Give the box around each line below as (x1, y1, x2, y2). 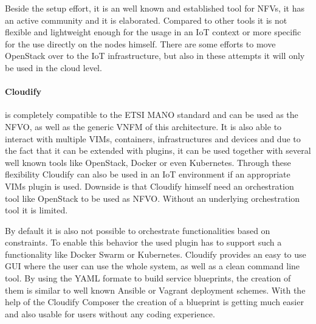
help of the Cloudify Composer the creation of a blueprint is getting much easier (5, 295, 304, 308)
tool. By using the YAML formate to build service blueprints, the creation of (5, 272, 291, 284)
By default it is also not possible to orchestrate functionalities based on (5, 224, 270, 236)
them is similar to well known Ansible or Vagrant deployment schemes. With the (5, 283, 306, 296)
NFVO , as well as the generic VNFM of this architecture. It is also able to (5, 120, 282, 133)
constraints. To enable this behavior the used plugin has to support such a (5, 236, 282, 249)
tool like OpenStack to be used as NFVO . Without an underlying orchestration (5, 191, 300, 204)
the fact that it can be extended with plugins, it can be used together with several (5, 144, 311, 157)
